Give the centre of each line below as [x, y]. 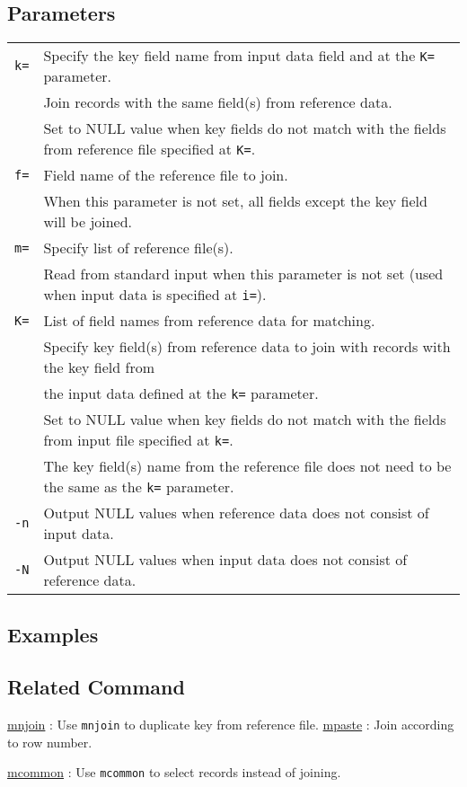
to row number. [50, 742]
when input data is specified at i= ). [155, 295]
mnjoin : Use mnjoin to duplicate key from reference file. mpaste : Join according [231, 725]
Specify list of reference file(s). [138, 248]
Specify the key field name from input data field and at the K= [239, 56]
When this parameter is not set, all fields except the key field [235, 201]
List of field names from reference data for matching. [209, 321]
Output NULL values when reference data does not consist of [236, 513]
